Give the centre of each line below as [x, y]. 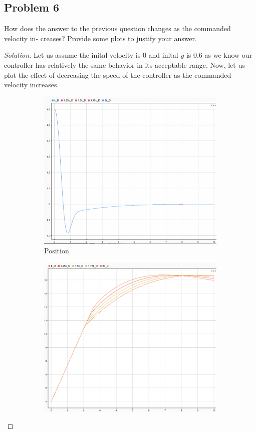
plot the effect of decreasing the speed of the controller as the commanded [118, 75]
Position [57, 251]
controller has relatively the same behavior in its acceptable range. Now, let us [124, 64]
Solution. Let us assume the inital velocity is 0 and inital [91, 55]
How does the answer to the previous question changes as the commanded [117, 28]
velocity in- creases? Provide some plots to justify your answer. [100, 38]
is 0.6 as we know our [219, 55]
